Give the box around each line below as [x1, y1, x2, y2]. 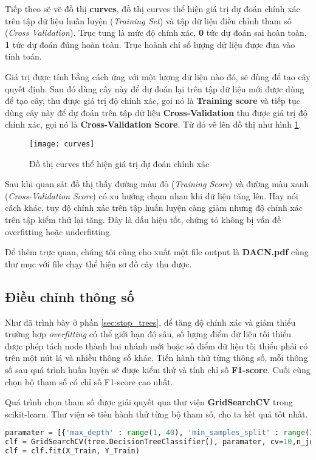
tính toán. [5, 50, 42, 63]
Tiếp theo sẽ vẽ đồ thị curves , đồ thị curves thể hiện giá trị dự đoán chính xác [5, 2, 300, 15]
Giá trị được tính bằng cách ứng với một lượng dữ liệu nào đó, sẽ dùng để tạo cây [5, 70, 311, 83]
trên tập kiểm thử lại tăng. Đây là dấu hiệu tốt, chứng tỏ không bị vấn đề [5, 213, 281, 225]
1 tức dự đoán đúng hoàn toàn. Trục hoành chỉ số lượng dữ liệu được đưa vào [5, 38, 295, 50]
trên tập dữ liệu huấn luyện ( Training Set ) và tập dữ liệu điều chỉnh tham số [5, 14, 292, 27]
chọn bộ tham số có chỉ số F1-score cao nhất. [5, 375, 173, 388]
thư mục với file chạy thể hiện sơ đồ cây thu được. [5, 257, 192, 270]
